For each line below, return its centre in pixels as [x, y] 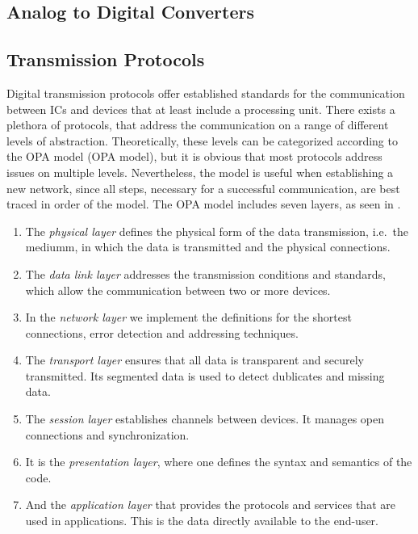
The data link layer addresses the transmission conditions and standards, [205, 273]
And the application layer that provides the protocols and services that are [210, 505]
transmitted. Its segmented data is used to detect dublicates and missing [205, 375]
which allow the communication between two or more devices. [178, 290]
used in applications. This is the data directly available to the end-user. [202, 521]
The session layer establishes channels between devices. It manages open [205, 419]
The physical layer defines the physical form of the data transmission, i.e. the [217, 231]
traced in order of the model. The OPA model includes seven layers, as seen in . [204, 204]
